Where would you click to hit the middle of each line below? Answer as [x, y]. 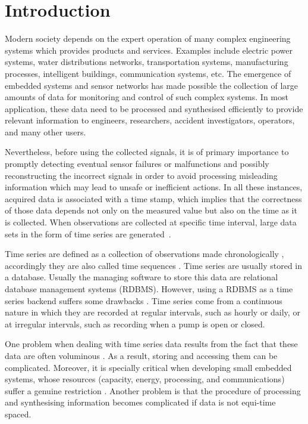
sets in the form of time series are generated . [88, 233]
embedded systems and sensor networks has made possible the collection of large [152, 85]
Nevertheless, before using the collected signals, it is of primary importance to [147, 152]
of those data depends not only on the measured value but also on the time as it [151, 210]
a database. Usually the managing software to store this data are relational [142, 277]
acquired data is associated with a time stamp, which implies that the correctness [153, 198]
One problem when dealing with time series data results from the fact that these [151, 344]
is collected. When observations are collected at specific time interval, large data [151, 222]
